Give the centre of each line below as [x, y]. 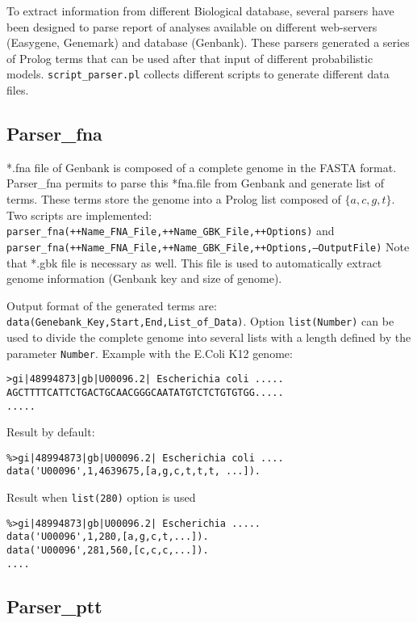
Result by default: [51, 432]
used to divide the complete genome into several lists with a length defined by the [209, 337]
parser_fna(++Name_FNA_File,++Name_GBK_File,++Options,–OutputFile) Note [208, 246]
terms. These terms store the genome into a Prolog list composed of [174, 199]
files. [18, 90]
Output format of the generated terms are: [112, 305]
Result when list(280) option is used [101, 497]
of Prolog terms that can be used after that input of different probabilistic [190, 58]
